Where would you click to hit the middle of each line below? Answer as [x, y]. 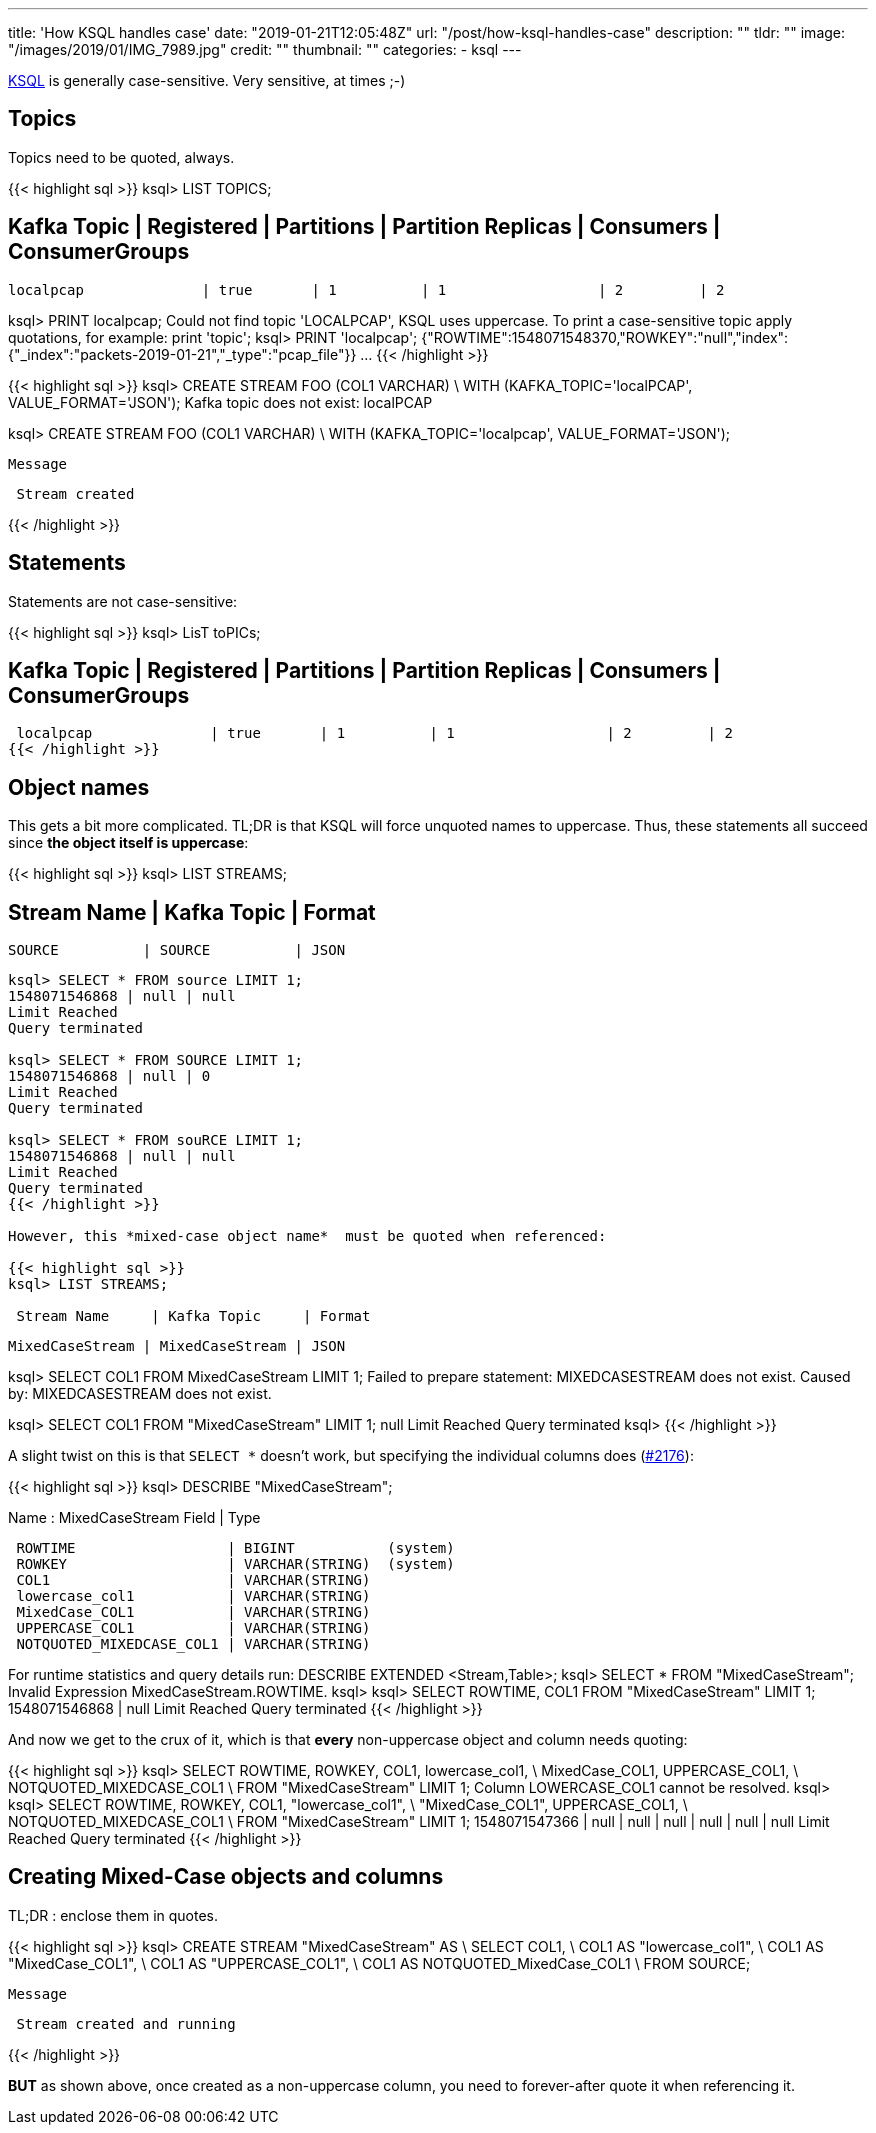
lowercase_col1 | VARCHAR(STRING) [193, 1596]
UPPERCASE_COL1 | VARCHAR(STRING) [193, 1628]
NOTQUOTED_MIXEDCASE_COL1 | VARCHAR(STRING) [193, 1644]
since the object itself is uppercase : [128, 843]
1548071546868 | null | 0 [109, 1076]
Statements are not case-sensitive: [123, 601]
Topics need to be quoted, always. [121, 157]
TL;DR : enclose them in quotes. [113, 1915]
